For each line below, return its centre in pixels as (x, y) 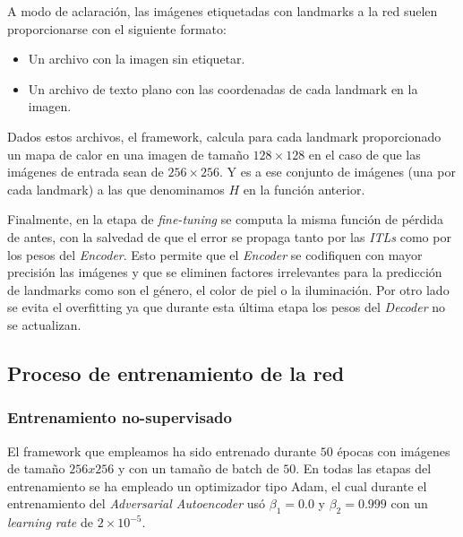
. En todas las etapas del (364, 468)
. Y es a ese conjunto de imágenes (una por (338, 172)
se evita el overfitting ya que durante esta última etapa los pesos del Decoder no (227, 307)
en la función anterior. (304, 189)
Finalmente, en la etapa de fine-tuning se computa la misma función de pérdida (225, 219)
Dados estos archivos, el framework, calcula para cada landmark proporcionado (224, 136)
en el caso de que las (364, 154)
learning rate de (50, 522)
